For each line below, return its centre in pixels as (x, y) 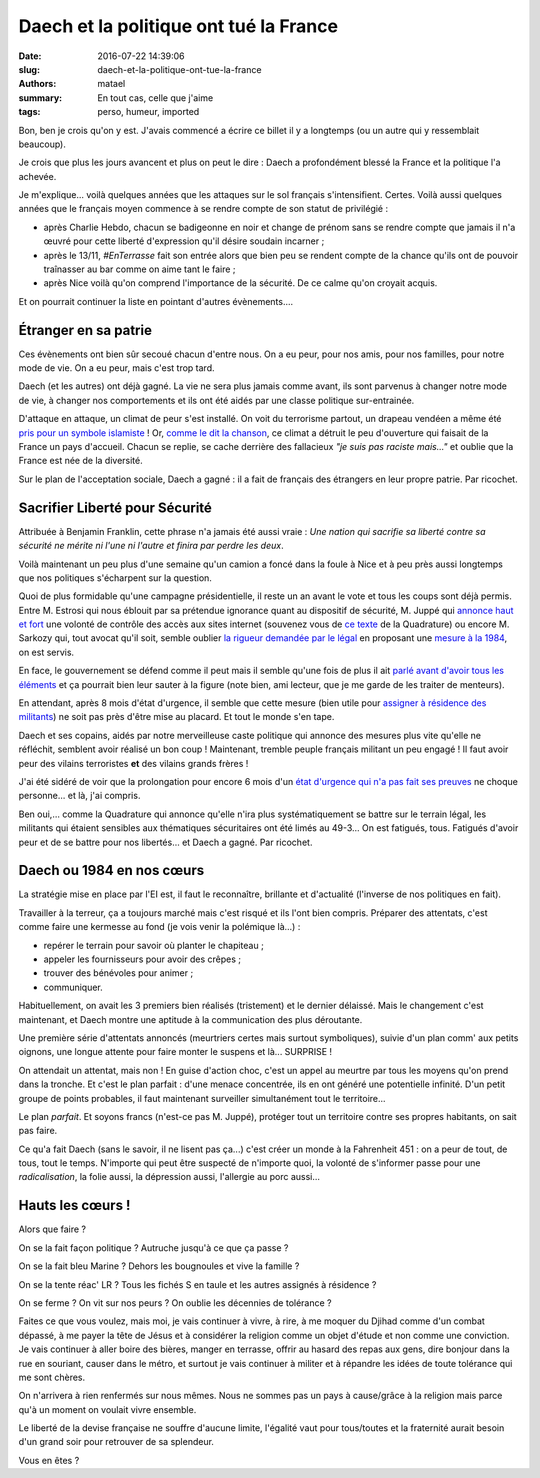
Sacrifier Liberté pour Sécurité (115, 507)
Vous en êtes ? (49, 1460)
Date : (30, 56)
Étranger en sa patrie (85, 330)
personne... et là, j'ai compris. (79, 796)
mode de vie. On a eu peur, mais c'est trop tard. (116, 368)
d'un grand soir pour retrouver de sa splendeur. (116, 1442)
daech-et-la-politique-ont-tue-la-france (179, 69)
